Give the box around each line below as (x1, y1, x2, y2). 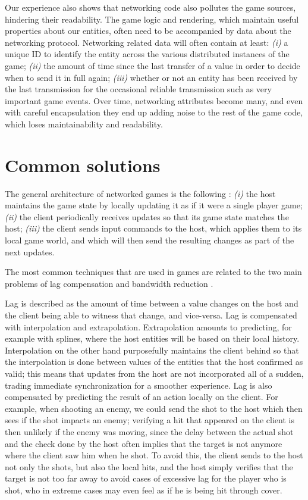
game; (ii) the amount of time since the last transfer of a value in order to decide (5, 59, 300, 71)
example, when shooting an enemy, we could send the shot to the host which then (5, 402, 303, 414)
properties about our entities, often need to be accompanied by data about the (5, 24, 291, 37)
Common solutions (5, 152, 161, 177)
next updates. (5, 245, 55, 258)
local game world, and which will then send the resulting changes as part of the (5, 234, 294, 246)
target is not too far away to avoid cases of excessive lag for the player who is (5, 472, 287, 485)
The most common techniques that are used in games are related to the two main (5, 265, 302, 278)
